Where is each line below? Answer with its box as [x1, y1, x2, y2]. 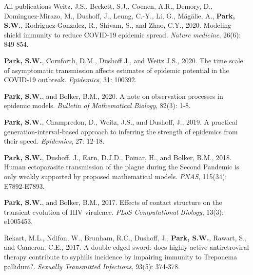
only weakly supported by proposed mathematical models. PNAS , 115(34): [4, 171, 227, 181]
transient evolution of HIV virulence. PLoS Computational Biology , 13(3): [4, 206, 224, 217]
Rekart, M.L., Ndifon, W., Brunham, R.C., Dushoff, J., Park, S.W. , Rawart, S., [4, 232, 247, 242]
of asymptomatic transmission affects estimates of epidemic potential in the [4, 65, 229, 75]
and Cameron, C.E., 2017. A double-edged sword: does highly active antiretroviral [4, 242, 249, 252]
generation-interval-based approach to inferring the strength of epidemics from [4, 126, 238, 136]
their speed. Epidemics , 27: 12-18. [4, 136, 105, 146]
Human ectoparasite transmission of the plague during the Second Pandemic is [4, 162, 239, 172]
